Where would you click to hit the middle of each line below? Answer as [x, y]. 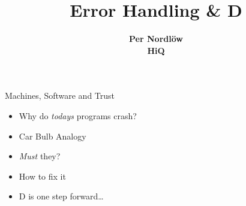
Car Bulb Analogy [52, 136]
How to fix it [42, 176]
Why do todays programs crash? [78, 115]
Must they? [40, 156]
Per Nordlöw [156, 39]
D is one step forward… [61, 196]
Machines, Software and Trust [60, 96]
